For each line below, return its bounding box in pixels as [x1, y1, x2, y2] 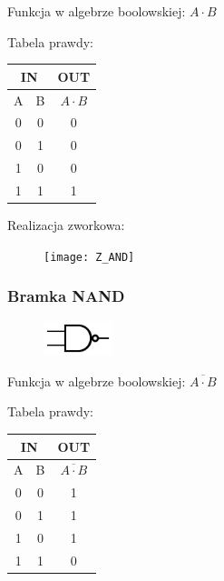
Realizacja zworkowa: [7, 215, 125, 234]
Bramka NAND [7, 285, 125, 307]
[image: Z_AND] [44, 250, 135, 264]
